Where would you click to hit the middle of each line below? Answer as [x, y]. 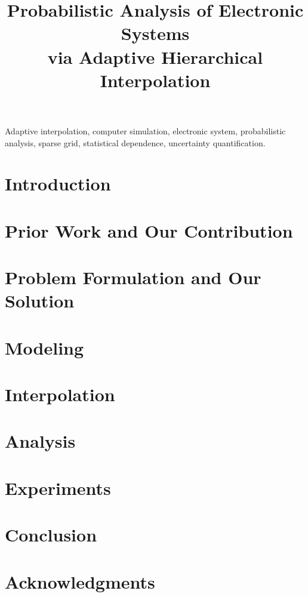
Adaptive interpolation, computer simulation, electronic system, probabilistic [145, 130]
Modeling [44, 347]
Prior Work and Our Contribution [149, 230]
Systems [155, 33]
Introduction [58, 184]
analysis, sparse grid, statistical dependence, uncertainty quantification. [135, 142]
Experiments [58, 487]
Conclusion [51, 535]
